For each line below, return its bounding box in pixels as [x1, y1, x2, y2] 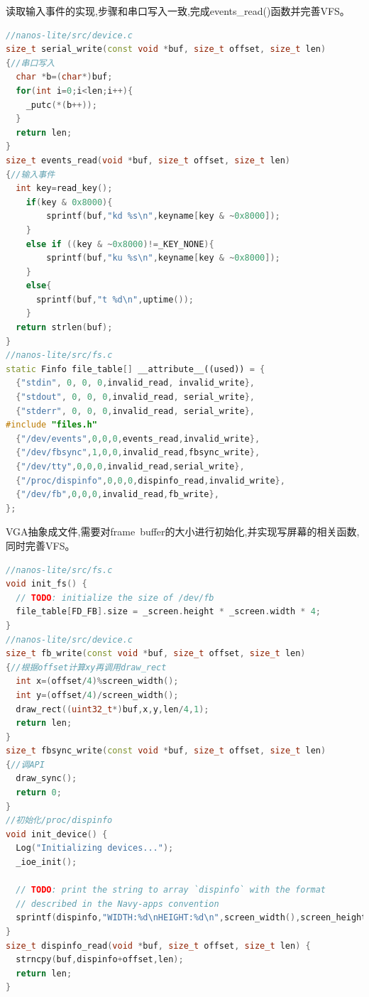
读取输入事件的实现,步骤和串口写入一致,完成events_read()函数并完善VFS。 [6, 4, 350, 18]
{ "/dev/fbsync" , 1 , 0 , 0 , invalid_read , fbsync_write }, [16, 447, 260, 458]
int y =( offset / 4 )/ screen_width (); [16, 690, 179, 700]
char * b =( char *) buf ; [16, 72, 113, 82]
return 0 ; [16, 788, 62, 798]
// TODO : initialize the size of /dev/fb [16, 592, 214, 603]
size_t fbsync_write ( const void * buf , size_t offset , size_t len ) [6, 746, 326, 756]
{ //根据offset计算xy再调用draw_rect [6, 662, 167, 672]
